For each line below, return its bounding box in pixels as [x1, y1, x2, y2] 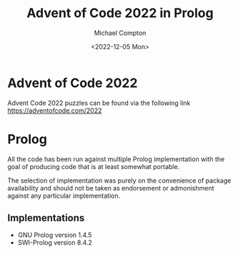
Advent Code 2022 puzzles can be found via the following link [7, 98, 191, 107]
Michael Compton [94, 29, 147, 37]
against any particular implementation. [7, 191, 121, 200]
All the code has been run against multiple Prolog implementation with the [7, 155, 225, 163]
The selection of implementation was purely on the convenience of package [7, 176, 232, 185]
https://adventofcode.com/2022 [7, 106, 102, 115]
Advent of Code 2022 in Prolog [26, 5, 214, 21]
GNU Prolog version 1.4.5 [17, 230, 92, 240]
